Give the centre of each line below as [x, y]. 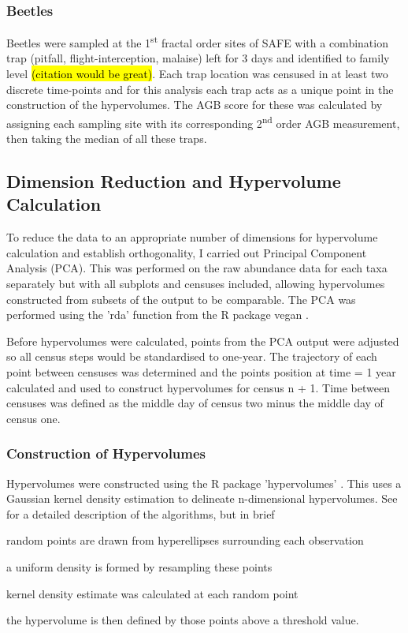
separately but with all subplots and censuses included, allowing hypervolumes [196, 284]
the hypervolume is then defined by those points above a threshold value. [183, 620]
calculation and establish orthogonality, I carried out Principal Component [187, 252]
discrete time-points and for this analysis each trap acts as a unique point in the [200, 89]
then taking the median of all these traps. [107, 139]
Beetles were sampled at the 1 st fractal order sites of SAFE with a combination [197, 41]
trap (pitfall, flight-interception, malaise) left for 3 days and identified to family [198, 58]
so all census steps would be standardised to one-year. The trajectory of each [192, 356]
